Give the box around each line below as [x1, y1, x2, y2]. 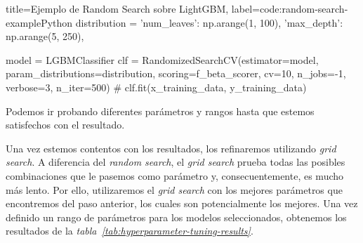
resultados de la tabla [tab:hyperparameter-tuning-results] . [6, 223, 253, 238]
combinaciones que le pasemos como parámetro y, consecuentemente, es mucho [6, 168, 344, 183]
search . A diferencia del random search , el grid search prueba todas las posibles [6, 155, 345, 169]
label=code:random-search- [231, 1, 348, 15]
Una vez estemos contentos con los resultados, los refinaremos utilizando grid [6, 140, 336, 155]
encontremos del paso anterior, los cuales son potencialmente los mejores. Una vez [6, 196, 358, 211]
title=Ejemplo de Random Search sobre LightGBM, [6, 1, 229, 15]
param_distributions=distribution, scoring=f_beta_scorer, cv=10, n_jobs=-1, [6, 66, 346, 81]
